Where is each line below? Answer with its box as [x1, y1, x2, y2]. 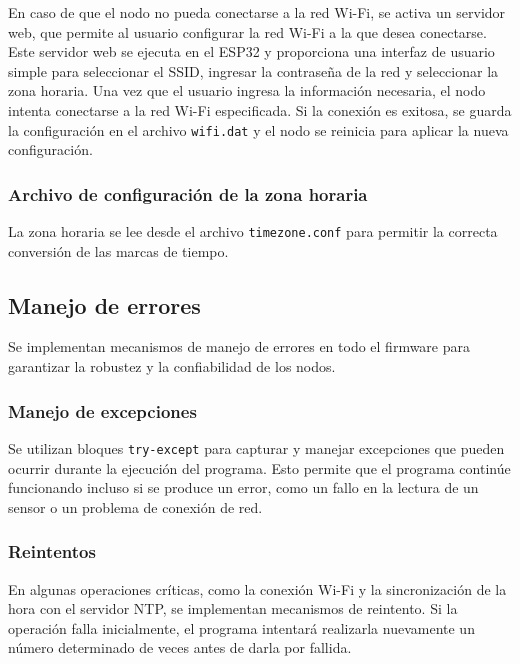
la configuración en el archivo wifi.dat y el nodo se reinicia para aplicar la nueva [8, 119, 509, 140]
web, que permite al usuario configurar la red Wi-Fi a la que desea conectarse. [8, 21, 487, 42]
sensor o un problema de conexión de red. [8, 496, 263, 517]
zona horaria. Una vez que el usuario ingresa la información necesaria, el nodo [8, 80, 486, 101]
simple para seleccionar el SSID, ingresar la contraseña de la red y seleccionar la [8, 60, 499, 81]
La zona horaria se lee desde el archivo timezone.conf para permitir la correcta [8, 221, 498, 242]
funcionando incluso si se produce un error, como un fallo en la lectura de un [8, 477, 479, 498]
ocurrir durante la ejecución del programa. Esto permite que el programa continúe [8, 457, 511, 478]
